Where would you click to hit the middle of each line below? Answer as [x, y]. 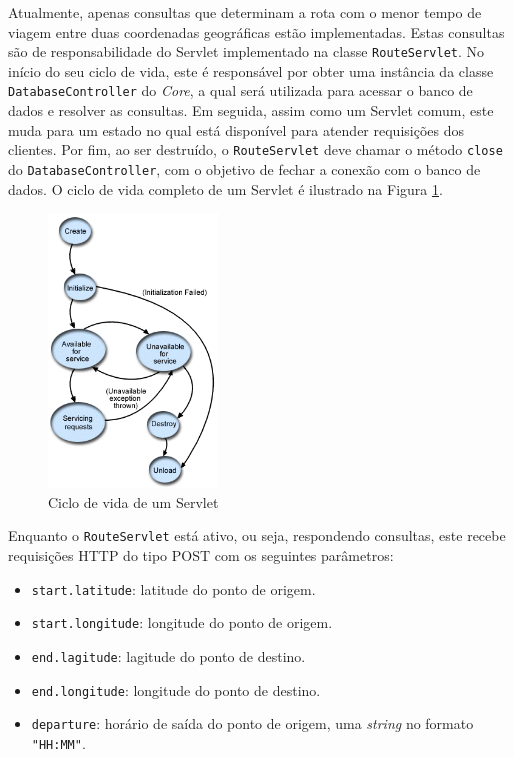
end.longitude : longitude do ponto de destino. [176, 689]
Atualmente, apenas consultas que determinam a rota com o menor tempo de [245, 12]
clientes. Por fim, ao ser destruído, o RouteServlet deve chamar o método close [255, 149]
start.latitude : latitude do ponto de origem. [173, 588]
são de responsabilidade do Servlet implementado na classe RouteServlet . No [246, 51]
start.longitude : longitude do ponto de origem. [182, 622]
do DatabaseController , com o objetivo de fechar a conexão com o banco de [244, 168]
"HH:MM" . [58, 742]
